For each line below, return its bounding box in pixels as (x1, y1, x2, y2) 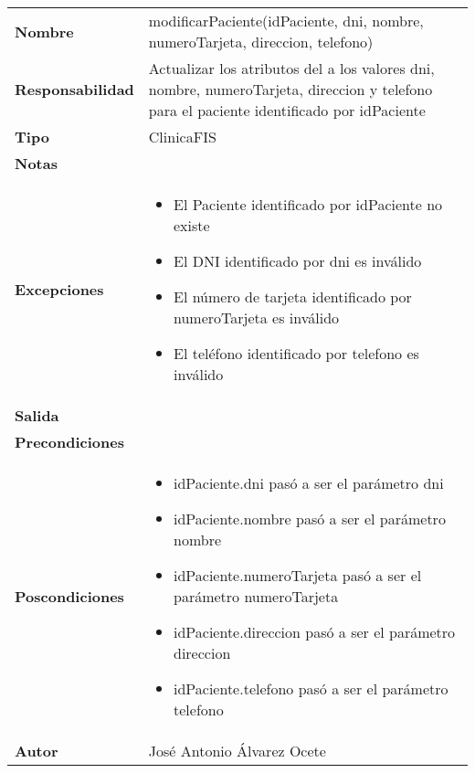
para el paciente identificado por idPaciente (148, 100, 426, 121)
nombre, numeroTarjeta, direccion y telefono (148, 79, 433, 100)
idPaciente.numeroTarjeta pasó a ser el (174, 565, 422, 586)
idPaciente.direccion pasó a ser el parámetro (174, 621, 456, 642)
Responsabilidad (15, 79, 134, 100)
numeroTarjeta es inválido (174, 307, 340, 328)
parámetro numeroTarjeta (174, 586, 339, 607)
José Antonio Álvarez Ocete (148, 740, 326, 761)
